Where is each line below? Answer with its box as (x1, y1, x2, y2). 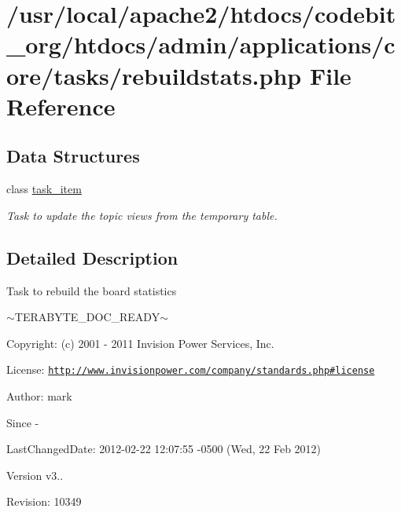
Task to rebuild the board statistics (6, 282, 177, 298)
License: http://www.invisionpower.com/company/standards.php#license (6, 361, 375, 378)
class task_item (6, 181, 82, 197)
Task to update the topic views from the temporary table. (6, 207, 278, 223)
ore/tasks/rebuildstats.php (6, 59, 302, 91)
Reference (6, 90, 116, 122)
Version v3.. (6, 466, 64, 483)
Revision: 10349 (6, 493, 82, 510)
